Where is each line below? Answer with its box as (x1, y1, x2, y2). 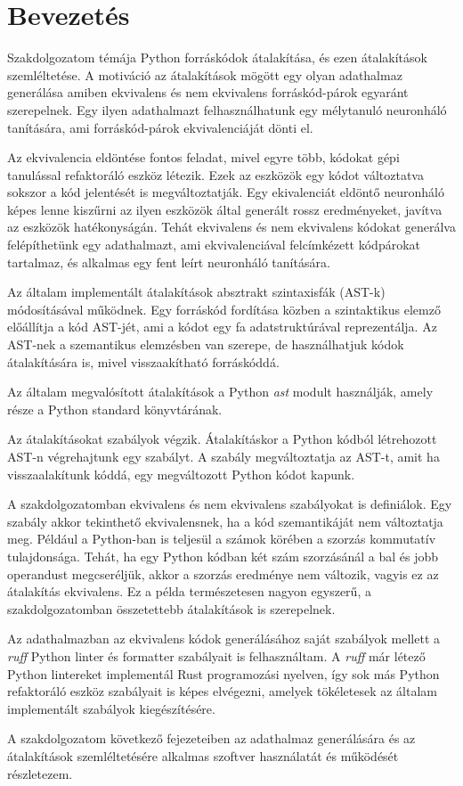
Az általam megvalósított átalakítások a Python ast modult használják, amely (7, 382, 434, 401)
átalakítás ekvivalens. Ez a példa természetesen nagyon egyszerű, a (7, 582, 371, 601)
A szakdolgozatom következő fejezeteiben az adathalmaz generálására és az (7, 729, 416, 748)
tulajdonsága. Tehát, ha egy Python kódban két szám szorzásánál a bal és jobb (7, 546, 439, 565)
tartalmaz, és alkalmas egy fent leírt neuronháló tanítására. (7, 252, 330, 271)
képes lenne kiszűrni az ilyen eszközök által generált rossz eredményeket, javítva (7, 200, 443, 218)
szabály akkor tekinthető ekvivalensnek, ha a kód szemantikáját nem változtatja (7, 512, 443, 530)
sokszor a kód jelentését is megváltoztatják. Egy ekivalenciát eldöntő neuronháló (7, 183, 444, 201)
